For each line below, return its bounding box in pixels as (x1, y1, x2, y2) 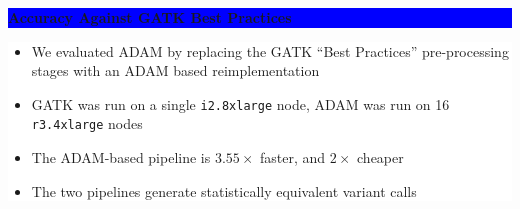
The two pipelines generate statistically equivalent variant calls (31, 180, 417, 201)
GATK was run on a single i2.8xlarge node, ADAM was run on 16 (31, 93, 450, 114)
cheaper (357, 147, 404, 168)
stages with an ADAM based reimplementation (31, 60, 320, 81)
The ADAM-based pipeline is (31, 147, 211, 168)
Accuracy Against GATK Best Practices (8, 7, 292, 27)
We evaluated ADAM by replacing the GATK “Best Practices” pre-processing (31, 40, 509, 61)
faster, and (260, 147, 326, 168)
